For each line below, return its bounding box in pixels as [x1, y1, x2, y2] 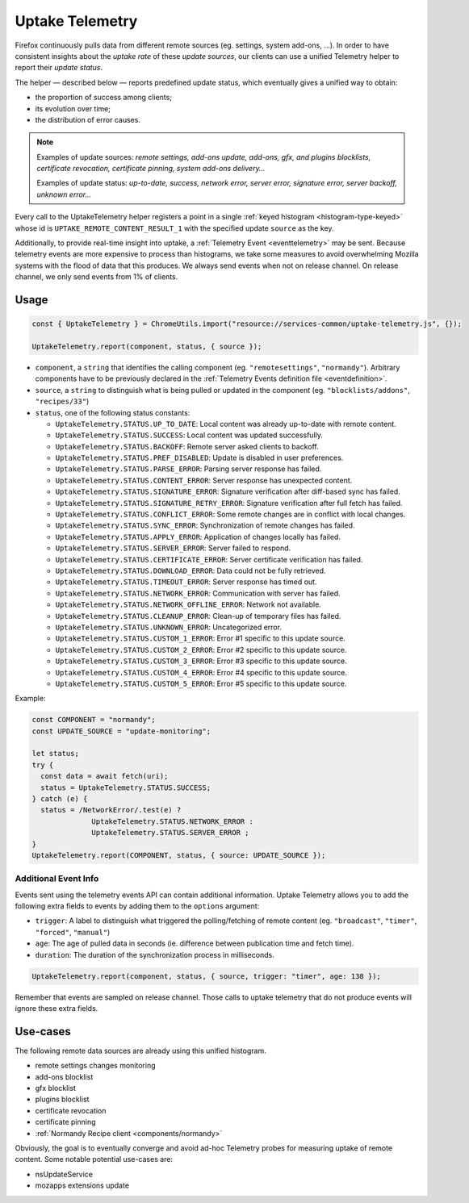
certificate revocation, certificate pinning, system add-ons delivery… [36, 164, 266, 173]
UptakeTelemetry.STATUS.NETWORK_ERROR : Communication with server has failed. [55, 588, 341, 598]
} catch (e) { [31, 795, 88, 803]
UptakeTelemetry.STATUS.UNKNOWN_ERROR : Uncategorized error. [55, 622, 283, 632]
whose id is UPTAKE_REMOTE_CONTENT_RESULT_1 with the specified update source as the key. [15, 223, 334, 233]
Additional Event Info [15, 873, 99, 884]
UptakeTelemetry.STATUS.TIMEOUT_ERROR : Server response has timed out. [55, 577, 317, 587]
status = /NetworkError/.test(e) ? [40, 805, 182, 815]
